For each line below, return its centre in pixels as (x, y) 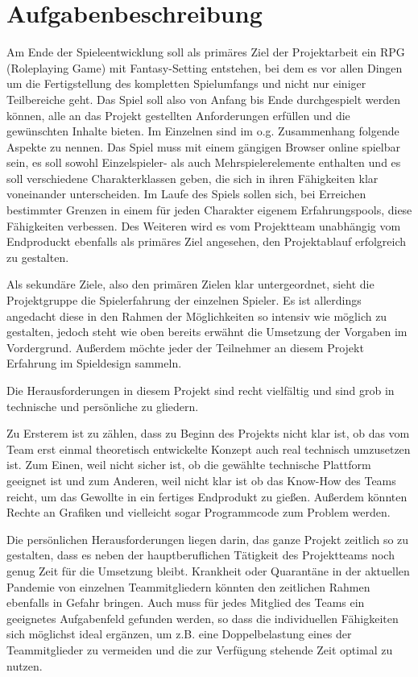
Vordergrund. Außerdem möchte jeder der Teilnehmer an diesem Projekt (185, 347)
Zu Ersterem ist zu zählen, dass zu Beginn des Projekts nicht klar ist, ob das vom (208, 433)
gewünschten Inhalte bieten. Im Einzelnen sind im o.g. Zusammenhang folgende (203, 131)
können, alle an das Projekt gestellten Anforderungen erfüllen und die (178, 115)
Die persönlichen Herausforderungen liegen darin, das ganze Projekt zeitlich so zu (208, 539)
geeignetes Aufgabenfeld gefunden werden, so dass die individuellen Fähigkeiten (203, 618)
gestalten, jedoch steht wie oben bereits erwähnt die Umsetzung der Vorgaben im (207, 332)
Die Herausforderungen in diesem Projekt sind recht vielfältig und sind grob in (201, 390)
